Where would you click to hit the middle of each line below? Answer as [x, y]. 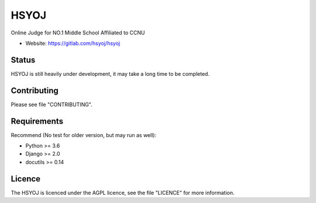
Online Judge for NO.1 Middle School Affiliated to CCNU [78, 33]
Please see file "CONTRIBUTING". [52, 104]
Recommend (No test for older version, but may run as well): [84, 135]
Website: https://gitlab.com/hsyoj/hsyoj [73, 43]
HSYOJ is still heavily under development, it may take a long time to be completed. [110, 73]
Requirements [37, 121]
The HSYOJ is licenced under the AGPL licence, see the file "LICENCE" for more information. [123, 192]
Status [23, 60]
